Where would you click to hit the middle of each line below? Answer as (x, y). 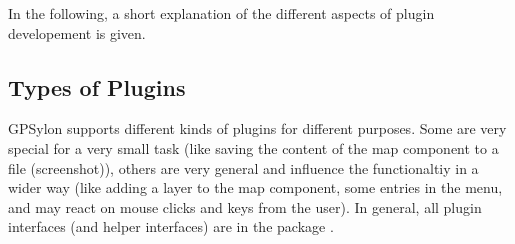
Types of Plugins (97, 86)
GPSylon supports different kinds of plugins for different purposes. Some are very (257, 128)
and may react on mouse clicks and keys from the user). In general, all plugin (245, 206)
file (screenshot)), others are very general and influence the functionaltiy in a (243, 167)
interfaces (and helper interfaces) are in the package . (171, 226)
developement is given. (77, 32)
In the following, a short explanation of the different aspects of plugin (221, 13)
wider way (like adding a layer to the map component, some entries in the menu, (255, 187)
